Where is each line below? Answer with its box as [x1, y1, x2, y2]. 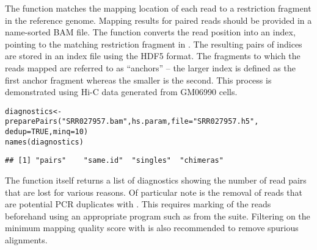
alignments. [5, 234, 48, 246]
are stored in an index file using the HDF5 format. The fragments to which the [5, 49, 301, 62]
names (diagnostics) [5, 137, 84, 146]
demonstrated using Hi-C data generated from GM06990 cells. [5, 85, 238, 98]
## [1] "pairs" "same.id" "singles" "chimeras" [5, 156, 224, 165]
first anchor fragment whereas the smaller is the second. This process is [5, 73, 272, 86]
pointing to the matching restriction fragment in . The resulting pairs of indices [5, 37, 302, 50]
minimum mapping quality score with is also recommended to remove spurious [5, 221, 299, 234]
